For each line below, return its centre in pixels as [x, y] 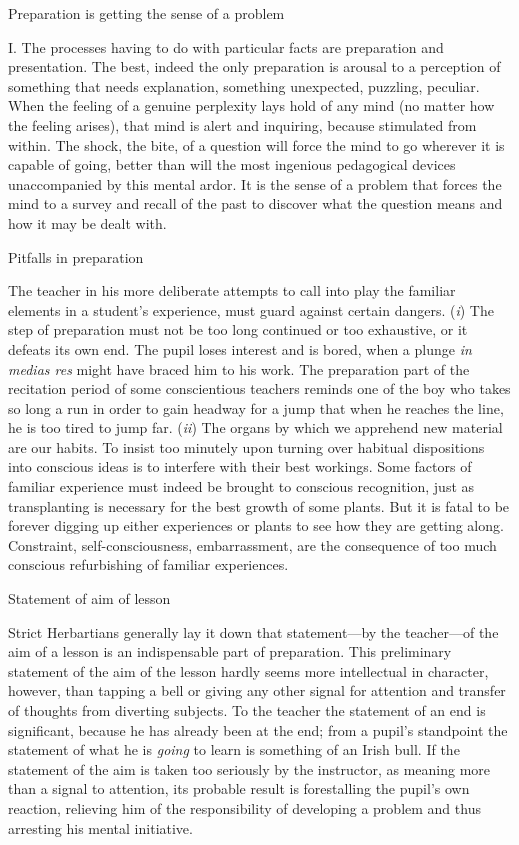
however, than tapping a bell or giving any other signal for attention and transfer [257, 690]
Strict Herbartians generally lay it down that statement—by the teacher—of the [253, 631]
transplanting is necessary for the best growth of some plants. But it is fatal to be [259, 505]
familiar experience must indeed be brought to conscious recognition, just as [241, 486]
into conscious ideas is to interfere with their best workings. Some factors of [240, 466]
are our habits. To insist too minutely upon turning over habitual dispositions [246, 446]
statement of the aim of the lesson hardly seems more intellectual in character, [248, 670]
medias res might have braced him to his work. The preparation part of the [239, 368]
